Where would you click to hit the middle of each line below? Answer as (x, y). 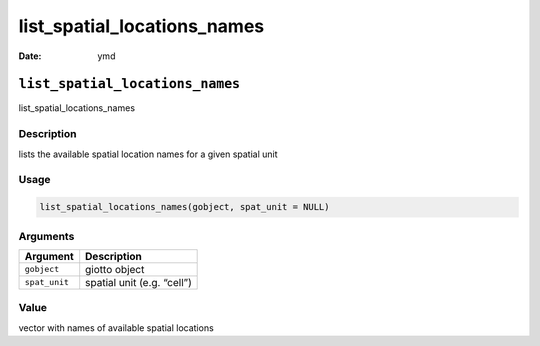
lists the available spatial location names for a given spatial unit (148, 154)
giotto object (115, 269)
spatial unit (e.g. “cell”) (138, 282)
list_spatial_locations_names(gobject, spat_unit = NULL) (184, 207)
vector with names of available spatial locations (116, 327)
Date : (30, 56)
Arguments (46, 236)
